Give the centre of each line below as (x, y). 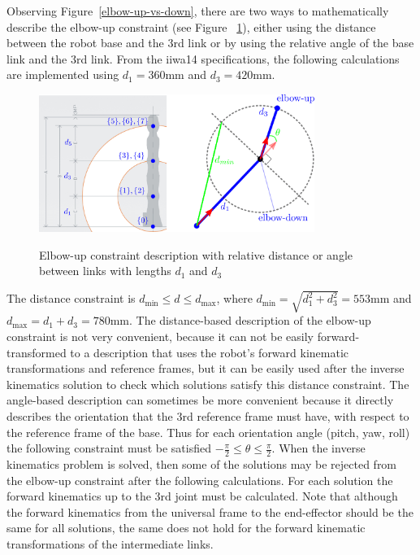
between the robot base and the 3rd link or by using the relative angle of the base (210, 43)
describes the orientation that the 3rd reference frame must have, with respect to (208, 415)
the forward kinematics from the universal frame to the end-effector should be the (210, 511)
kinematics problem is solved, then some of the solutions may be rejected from (202, 463)
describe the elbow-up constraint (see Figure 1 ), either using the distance (191, 26)
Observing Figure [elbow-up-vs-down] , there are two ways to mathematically (198, 11)
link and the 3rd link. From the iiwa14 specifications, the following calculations (203, 58)
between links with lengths (105, 271)
